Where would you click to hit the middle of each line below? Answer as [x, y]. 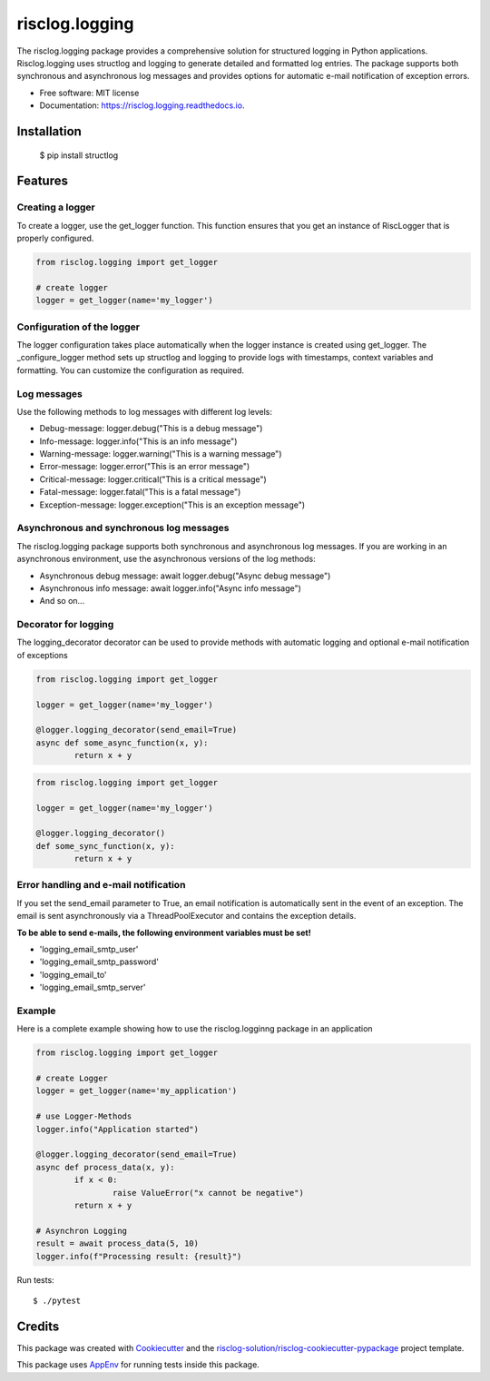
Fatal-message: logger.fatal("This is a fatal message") [140, 492]
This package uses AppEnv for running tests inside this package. [138, 1365]
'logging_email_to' [73, 974]
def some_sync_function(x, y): [106, 846]
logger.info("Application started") [118, 1129]
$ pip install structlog [79, 155]
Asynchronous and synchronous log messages [123, 528]
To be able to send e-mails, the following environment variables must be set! [164, 932]
